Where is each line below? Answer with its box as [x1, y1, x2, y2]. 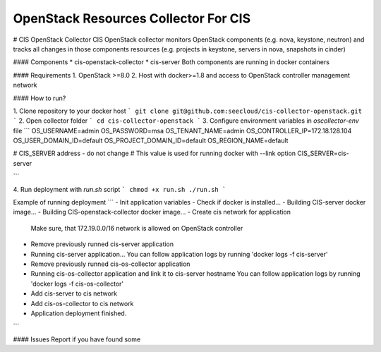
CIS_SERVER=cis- [297, 149, 349, 158]
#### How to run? [13, 94, 66, 102]
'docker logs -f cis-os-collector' [30, 279, 124, 288]
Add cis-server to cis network [30, 289, 118, 298]
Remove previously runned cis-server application [30, 240, 174, 248]
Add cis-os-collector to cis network [30, 299, 134, 308]
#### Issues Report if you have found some [13, 335, 141, 344]
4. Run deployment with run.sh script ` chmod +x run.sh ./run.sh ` [13, 185, 226, 193]
